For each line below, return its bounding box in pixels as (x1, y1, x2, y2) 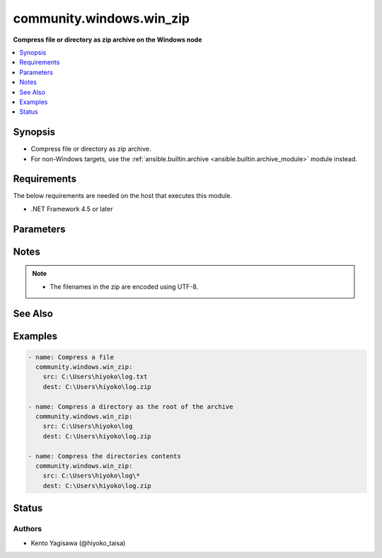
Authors (13, 524, 42, 534)
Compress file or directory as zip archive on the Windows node (13, 35, 202, 44)
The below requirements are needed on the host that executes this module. (13, 192, 233, 200)
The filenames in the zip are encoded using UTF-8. (50, 282, 199, 291)
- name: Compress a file (28, 353, 115, 361)
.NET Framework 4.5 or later (30, 204, 113, 213)
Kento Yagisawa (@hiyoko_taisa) (30, 538, 126, 547)
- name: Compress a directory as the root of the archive (28, 402, 233, 410)
